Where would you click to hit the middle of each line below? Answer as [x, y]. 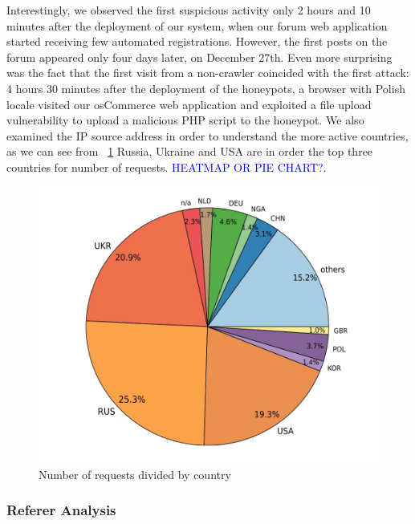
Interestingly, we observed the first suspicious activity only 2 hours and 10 [189, 10]
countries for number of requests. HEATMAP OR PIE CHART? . [167, 167]
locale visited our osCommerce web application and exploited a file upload [189, 104]
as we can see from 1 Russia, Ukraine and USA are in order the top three [190, 151]
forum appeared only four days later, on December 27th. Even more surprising [199, 57]
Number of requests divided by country [135, 474]
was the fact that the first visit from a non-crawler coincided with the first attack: [208, 73]
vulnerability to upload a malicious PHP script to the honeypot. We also [185, 120]
